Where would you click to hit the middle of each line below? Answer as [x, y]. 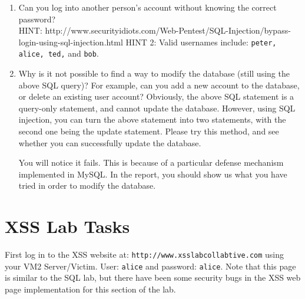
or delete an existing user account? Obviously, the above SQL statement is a [156, 96]
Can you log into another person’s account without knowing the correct [147, 7]
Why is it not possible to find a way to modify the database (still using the [154, 73]
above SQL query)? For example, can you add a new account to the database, [159, 85]
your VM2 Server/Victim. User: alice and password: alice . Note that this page [150, 266]
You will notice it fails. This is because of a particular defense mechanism [151, 162]
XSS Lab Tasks [67, 226]
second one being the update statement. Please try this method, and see [149, 131]
